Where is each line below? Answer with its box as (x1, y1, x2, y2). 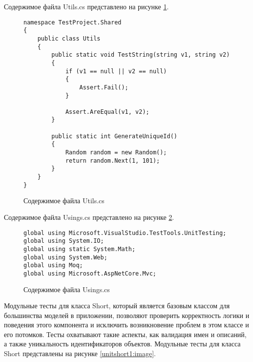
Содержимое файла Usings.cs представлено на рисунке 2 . (4, 212, 174, 222)
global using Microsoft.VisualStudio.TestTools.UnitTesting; (23, 229, 227, 236)
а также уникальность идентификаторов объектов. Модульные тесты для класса (4, 339, 241, 349)
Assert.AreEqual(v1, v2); (65, 108, 149, 115)
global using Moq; (23, 262, 83, 269)
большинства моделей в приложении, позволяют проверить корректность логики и (4, 310, 250, 320)
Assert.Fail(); (79, 84, 128, 91)
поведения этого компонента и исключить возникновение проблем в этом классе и (4, 319, 249, 330)
